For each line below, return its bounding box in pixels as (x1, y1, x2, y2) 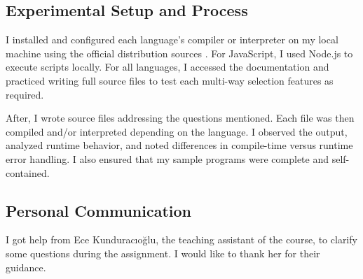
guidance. (6, 259, 46, 274)
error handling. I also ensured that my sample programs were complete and (6, 151, 329, 166)
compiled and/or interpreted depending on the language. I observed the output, (6, 124, 348, 138)
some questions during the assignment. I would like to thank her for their (6, 245, 320, 260)
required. (6, 87, 44, 101)
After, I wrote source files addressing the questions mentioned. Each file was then (6, 110, 355, 125)
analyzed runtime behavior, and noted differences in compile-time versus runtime (6, 138, 353, 152)
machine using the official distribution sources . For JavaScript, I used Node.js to (6, 45, 353, 60)
